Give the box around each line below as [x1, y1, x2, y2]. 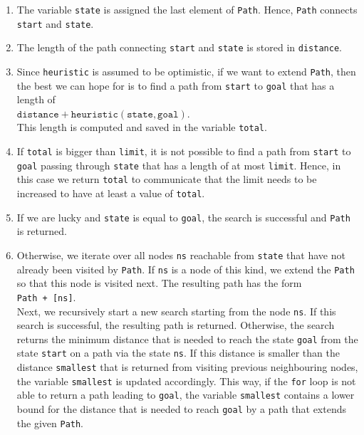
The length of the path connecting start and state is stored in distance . [16, 40, 342, 55]
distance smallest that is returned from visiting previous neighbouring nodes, [16, 360, 358, 374]
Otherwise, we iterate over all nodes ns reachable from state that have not [16, 248, 345, 262]
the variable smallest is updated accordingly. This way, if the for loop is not [16, 373, 356, 388]
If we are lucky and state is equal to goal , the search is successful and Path [16, 209, 350, 224]
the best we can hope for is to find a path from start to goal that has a [16, 78, 335, 93]
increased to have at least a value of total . [16, 186, 205, 201]
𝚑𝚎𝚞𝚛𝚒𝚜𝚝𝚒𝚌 [71, 109, 118, 120]
